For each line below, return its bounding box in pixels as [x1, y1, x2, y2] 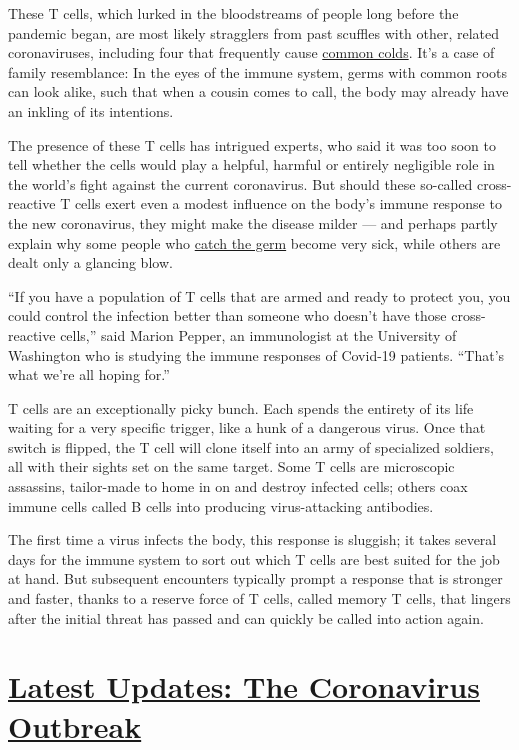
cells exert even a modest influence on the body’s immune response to [74, 193, 502, 214]
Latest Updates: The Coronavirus [8, 666, 480, 707]
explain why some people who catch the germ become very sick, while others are [8, 232, 501, 253]
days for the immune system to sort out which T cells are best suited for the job [8, 548, 500, 569]
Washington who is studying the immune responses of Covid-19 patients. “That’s [8, 344, 505, 365]
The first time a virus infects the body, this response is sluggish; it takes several [8, 529, 497, 550]
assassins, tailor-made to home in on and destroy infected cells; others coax [8, 476, 468, 497]
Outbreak [8, 705, 142, 746]
